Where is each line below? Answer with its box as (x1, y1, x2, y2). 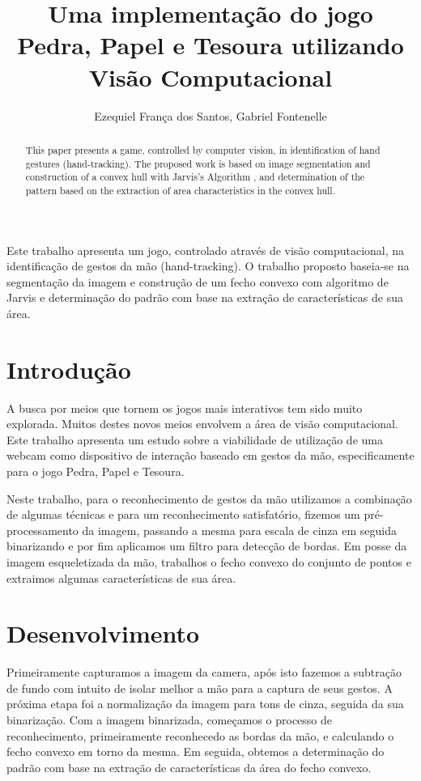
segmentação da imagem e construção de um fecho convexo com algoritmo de (6, 273, 389, 290)
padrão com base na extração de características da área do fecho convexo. (6, 758, 372, 775)
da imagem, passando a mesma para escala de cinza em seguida (82, 521, 397, 538)
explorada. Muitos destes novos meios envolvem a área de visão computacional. (6, 415, 398, 432)
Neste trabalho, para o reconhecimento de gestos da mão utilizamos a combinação (6, 490, 412, 507)
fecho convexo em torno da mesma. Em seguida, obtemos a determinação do (6, 743, 385, 760)
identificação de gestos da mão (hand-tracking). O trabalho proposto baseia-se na (6, 257, 410, 274)
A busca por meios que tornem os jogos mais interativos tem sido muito (6, 399, 363, 416)
